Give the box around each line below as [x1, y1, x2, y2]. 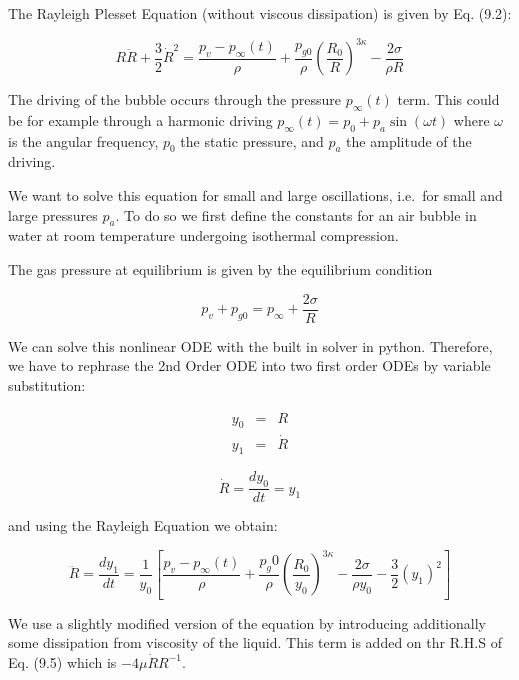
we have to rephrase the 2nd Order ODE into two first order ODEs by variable [8, 355, 491, 376]
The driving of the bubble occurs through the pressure [8, 89, 341, 110]
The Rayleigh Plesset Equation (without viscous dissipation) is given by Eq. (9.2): [8, 3, 512, 23]
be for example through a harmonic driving [8, 109, 273, 130]
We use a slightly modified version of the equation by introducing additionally [8, 612, 486, 633]
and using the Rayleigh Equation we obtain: [8, 515, 278, 536]
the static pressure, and [180, 130, 324, 151]
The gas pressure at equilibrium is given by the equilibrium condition [8, 259, 433, 280]
